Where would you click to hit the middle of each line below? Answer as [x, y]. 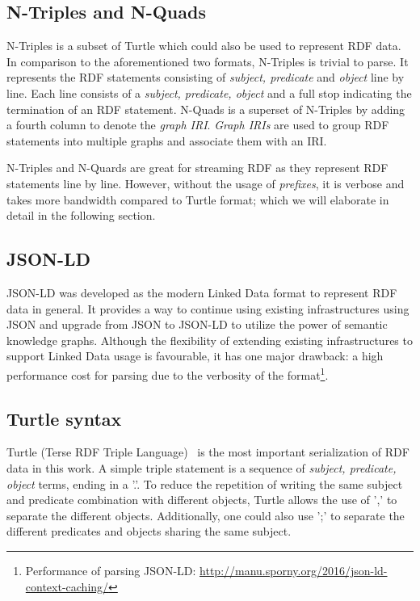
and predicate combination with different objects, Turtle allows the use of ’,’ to [202, 500]
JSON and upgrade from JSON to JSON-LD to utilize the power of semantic [197, 324]
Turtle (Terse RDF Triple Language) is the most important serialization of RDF [208, 452]
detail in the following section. [81, 215]
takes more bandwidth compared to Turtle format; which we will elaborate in [198, 199]
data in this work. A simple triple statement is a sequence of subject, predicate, [202, 467]
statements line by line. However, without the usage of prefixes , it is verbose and [206, 183]
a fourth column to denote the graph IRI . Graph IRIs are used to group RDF [198, 125]
